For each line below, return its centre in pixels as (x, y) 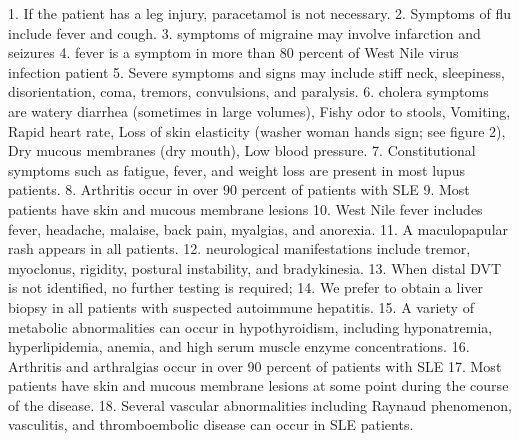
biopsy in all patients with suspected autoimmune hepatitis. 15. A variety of (241, 306)
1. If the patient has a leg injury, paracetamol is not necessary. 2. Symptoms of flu (259, 13)
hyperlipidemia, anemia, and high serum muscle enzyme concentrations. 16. (239, 346)
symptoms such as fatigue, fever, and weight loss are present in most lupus (236, 169)
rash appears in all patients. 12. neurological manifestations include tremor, (239, 248)
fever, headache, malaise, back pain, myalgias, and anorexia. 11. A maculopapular (258, 228)
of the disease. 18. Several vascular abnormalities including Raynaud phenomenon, (260, 404)
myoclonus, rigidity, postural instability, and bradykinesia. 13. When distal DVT (255, 267)
